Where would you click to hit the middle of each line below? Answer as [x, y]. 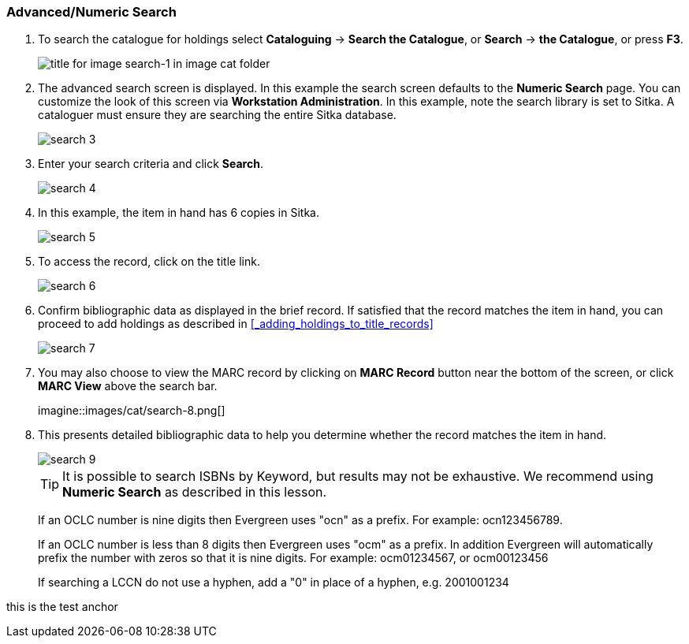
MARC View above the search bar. [128, 386]
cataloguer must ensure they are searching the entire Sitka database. [217, 115]
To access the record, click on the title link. [149, 262]
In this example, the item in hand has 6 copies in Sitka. [179, 213]
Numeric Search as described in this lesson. [195, 492]
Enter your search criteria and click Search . [151, 164]
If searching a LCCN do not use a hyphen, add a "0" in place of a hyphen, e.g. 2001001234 [274, 583]
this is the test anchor [62, 607]
